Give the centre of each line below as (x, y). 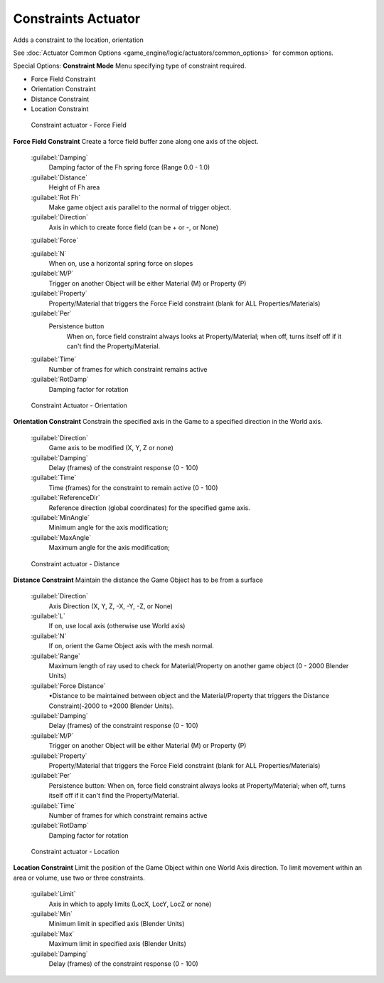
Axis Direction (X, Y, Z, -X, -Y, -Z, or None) (111, 606)
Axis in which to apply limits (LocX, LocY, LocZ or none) (130, 904)
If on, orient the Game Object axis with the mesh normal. (132, 646)
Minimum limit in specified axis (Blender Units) (117, 924)
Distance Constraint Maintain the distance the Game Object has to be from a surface (138, 580)
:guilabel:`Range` (56, 656)
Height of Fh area (74, 187)
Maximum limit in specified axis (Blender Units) (117, 944)
